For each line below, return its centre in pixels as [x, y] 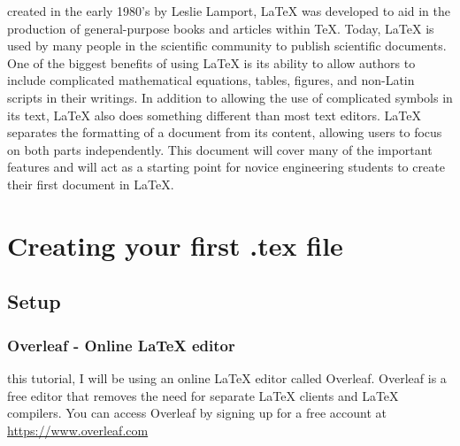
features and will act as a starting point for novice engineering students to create [226, 167]
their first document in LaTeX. [91, 184]
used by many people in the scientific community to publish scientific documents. [227, 46]
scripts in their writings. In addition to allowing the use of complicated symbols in [230, 97]
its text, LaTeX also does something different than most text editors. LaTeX [214, 115]
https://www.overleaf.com [78, 430]
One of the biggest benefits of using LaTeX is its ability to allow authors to [211, 62]
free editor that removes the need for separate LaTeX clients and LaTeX [203, 395]
